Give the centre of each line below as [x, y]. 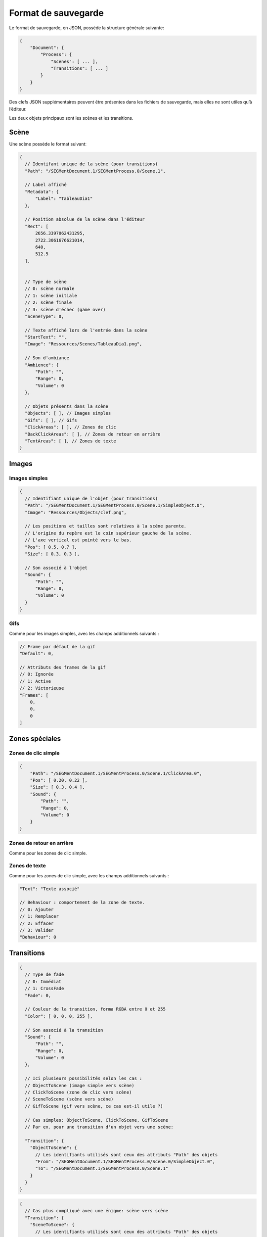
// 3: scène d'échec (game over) [65, 309]
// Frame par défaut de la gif [58, 646]
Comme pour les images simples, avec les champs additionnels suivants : [84, 633]
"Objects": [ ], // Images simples [68, 413]
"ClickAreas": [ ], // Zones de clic [70, 427]
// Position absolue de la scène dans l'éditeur [85, 219]
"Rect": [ [37, 226]
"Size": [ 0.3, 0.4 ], [57, 787]
